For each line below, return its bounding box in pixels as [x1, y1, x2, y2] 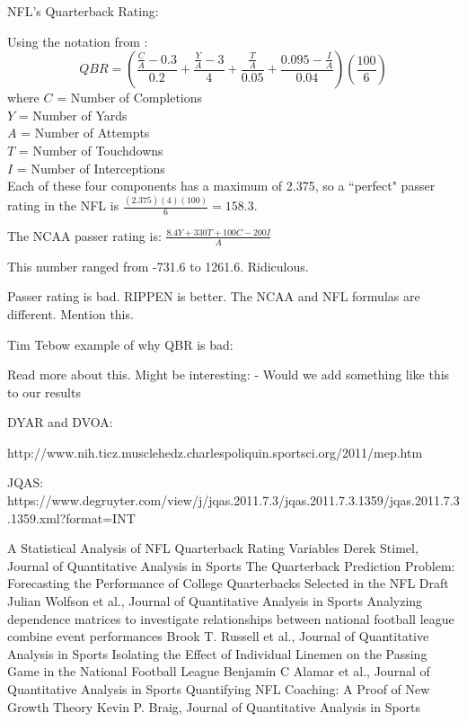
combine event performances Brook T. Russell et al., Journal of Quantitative [7, 627, 429, 646]
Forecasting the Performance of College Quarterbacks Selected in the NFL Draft [7, 574, 449, 593]
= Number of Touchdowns [18, 140, 163, 159]
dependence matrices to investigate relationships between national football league [7, 609, 454, 628]
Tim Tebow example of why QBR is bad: [7, 334, 233, 353]
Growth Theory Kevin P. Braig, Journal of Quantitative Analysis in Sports [7, 697, 421, 716]
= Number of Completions [57, 88, 203, 107]
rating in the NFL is [7, 196, 119, 215]
